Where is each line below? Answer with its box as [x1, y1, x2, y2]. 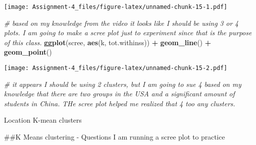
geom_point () [4, 47, 52, 57]
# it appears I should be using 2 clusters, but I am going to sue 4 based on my [4, 78, 242, 89]
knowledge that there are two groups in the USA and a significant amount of [4, 88, 235, 99]
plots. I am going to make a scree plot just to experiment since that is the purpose [4, 27, 252, 38]
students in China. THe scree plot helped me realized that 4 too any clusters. [4, 98, 235, 108]
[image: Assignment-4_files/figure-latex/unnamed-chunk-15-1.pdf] [4, 3, 228, 10]
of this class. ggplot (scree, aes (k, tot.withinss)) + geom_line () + [4, 37, 211, 47]
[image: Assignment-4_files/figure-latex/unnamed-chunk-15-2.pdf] [4, 65, 228, 72]
